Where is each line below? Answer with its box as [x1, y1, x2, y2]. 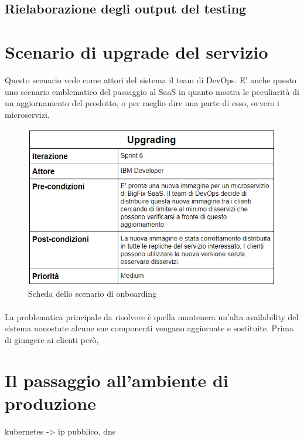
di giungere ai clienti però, [5, 333, 99, 345]
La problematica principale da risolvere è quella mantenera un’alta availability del [5, 310, 299, 323]
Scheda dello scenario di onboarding [28, 287, 157, 300]
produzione [5, 391, 96, 415]
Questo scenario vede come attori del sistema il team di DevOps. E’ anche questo [5, 73, 296, 86]
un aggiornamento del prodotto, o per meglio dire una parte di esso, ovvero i [5, 97, 280, 109]
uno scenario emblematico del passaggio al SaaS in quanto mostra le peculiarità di [5, 85, 299, 97]
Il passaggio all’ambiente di [5, 368, 228, 392]
